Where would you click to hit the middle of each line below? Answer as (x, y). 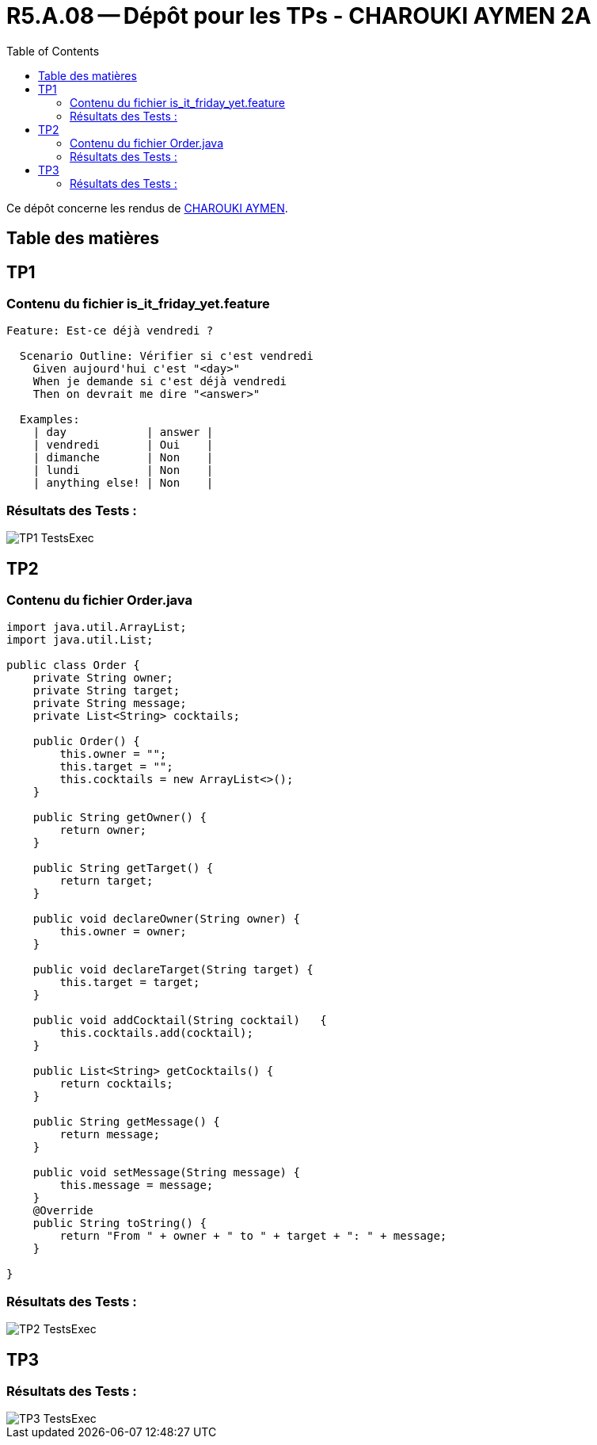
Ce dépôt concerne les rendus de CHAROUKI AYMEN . (147, 208)
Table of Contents (53, 51)
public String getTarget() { (123, 868)
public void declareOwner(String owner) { (166, 919)
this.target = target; (130, 982)
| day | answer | (123, 432)
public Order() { (86, 742)
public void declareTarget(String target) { (173, 970)
